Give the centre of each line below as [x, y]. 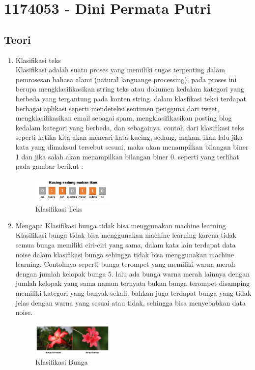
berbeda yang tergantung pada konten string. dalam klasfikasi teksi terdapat [131, 98]
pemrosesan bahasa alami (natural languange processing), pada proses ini [126, 79]
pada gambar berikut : [49, 166]
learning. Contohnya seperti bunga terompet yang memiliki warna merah [125, 264]
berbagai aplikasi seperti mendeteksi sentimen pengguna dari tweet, [117, 108]
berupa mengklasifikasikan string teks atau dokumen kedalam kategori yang [130, 89]
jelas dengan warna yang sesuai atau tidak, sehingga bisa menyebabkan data [131, 302]
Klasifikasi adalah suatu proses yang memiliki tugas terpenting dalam [120, 70]
